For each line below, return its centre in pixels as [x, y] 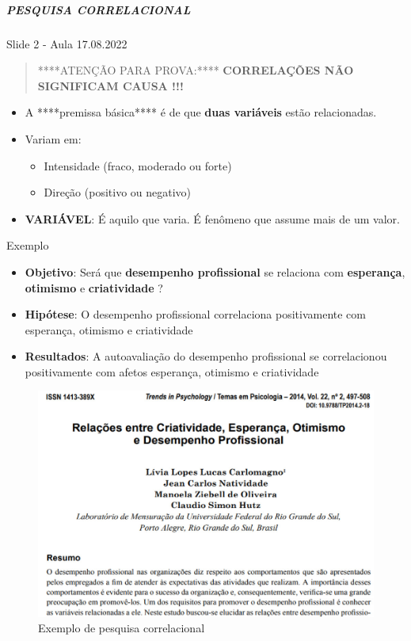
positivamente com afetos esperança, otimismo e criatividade [172, 371]
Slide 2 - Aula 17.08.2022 [67, 43]
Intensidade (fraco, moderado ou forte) [138, 165]
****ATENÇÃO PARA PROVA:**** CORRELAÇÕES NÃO [196, 70]
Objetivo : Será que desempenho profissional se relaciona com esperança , [215, 271]
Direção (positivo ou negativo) [118, 192]
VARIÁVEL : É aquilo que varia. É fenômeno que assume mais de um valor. [212, 218]
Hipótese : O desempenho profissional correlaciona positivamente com [195, 314]
